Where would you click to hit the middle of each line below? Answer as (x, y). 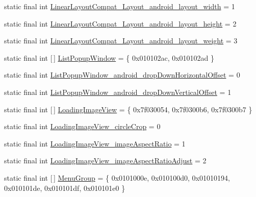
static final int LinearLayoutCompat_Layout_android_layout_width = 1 (120, 6)
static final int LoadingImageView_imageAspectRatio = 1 (95, 143)
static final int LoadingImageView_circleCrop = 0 (82, 126)
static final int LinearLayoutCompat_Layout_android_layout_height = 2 (120, 23)
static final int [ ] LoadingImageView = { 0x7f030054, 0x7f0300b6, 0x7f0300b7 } (128, 109)
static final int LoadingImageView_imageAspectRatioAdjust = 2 (105, 161)
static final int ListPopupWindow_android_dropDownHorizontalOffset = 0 (122, 75)
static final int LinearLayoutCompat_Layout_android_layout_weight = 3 (121, 41)
